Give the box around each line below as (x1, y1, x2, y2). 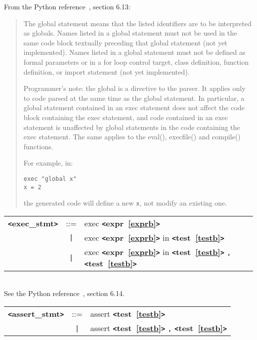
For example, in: (23, 158, 73, 168)
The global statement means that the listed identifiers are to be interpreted (23, 18, 252, 28)
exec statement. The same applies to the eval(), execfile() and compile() (23, 131, 241, 142)
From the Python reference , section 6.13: (4, 1, 130, 11)
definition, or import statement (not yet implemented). (23, 66, 190, 77)
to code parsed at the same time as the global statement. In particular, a (23, 92, 245, 103)
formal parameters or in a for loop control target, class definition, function (23, 56, 249, 67)
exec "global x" (23, 175, 77, 182)
